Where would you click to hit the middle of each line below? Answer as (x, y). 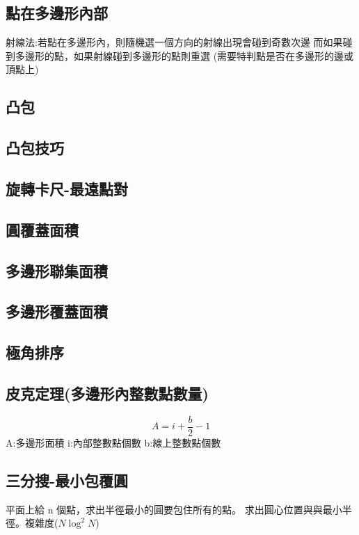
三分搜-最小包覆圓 (67, 480)
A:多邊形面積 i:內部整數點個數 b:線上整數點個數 (113, 442)
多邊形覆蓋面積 (57, 311)
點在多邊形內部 (57, 13)
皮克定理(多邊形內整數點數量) (107, 393)
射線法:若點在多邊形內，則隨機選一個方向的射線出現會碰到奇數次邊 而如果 (174, 42)
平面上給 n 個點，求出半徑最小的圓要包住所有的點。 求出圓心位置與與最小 (174, 509)
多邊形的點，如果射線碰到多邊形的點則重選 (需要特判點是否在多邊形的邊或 (184, 55)
